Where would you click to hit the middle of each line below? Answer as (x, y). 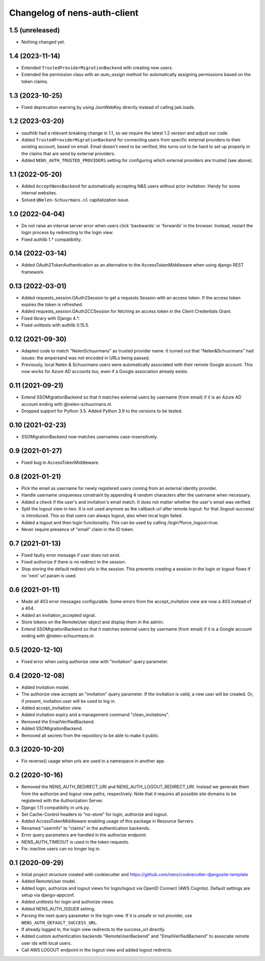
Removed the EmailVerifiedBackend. (58, 721)
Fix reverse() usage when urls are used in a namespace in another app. (93, 761)
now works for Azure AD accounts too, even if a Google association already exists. (105, 372)
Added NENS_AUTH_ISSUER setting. (58, 908)
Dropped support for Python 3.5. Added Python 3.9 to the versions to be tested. (102, 411)
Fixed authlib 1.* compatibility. (52, 239)
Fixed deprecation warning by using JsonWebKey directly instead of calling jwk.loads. (108, 107)
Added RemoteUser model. (49, 881)
